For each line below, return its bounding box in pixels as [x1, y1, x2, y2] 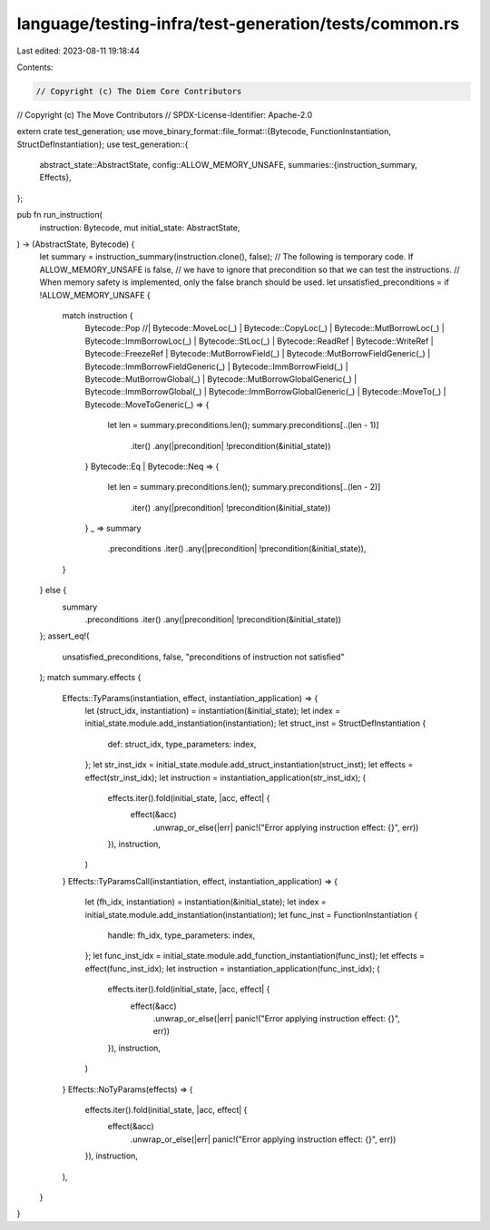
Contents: [16, 62, 54, 73]
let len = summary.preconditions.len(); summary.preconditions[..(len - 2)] [107, 482, 381, 493]
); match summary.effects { [39, 672, 142, 683]
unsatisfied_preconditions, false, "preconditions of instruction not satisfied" [62, 651, 345, 662]
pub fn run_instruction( [16, 210, 103, 220]
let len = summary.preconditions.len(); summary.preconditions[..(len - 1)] [107, 420, 380, 431]
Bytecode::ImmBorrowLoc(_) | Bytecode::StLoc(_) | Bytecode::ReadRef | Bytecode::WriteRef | [84, 336, 435, 347]
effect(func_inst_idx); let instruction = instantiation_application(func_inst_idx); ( [84, 962, 380, 974]
